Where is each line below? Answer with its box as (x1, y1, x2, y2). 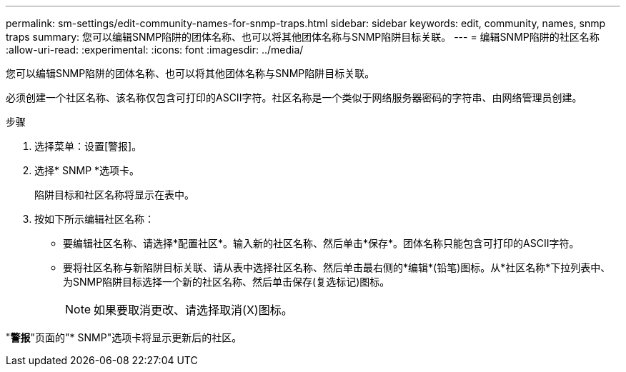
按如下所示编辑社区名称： (34, 213, 154, 225)
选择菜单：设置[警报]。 (34, 140, 142, 152)
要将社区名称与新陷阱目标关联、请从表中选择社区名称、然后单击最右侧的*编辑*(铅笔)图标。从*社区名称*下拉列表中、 (63, 261, 611, 273)
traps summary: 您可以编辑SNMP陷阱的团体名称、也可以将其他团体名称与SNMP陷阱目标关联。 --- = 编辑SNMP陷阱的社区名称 (6, 31, 600, 43)
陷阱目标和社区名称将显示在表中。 (34, 188, 194, 201)
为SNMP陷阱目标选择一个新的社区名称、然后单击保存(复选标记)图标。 (63, 276, 390, 288)
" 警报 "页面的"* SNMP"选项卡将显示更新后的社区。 (6, 331, 242, 343)
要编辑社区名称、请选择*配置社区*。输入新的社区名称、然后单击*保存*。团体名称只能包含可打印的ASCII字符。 (63, 237, 580, 249)
